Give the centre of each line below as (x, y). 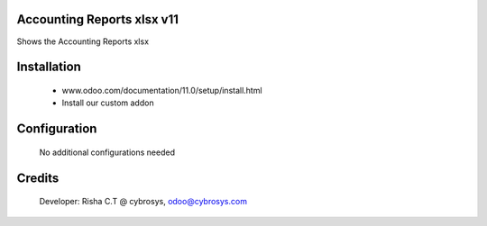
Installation (49, 67)
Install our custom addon (108, 103)
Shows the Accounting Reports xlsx (83, 41)
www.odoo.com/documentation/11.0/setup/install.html (162, 90)
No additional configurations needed (107, 152)
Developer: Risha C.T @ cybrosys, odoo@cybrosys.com (143, 202)
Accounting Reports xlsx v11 (98, 19)
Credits (38, 178)
